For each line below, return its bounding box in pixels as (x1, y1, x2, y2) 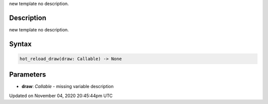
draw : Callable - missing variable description (21, 84, 114, 90)
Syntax (9, 40, 32, 48)
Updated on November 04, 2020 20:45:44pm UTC (9, 93, 113, 99)
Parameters (9, 70, 46, 79)
